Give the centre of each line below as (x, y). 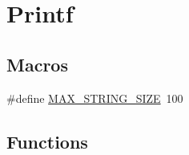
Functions (47, 141)
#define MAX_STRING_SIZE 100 (95, 98)
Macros (37, 64)
